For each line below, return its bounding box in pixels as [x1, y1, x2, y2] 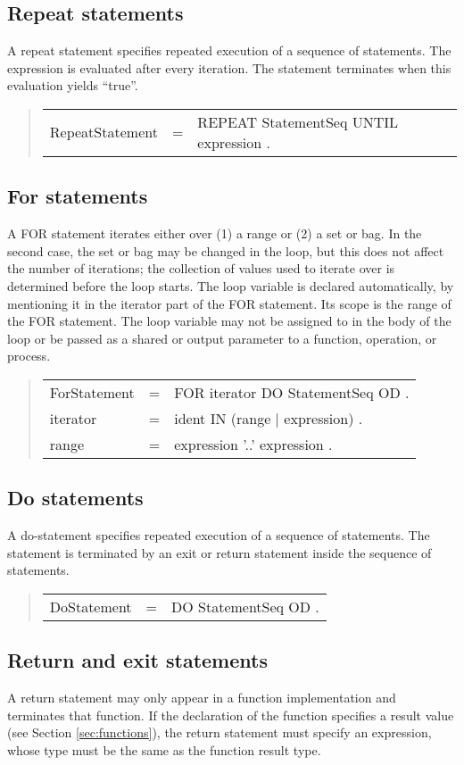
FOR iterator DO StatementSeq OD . [174, 381, 410, 403]
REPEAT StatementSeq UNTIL [197, 111, 399, 132]
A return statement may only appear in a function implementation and [7, 688, 396, 707]
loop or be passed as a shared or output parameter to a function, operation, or [7, 328, 437, 347]
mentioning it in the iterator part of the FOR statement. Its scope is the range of [7, 294, 452, 312]
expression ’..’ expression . [174, 433, 333, 454]
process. [7, 346, 51, 365]
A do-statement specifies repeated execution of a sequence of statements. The [7, 526, 430, 545]
